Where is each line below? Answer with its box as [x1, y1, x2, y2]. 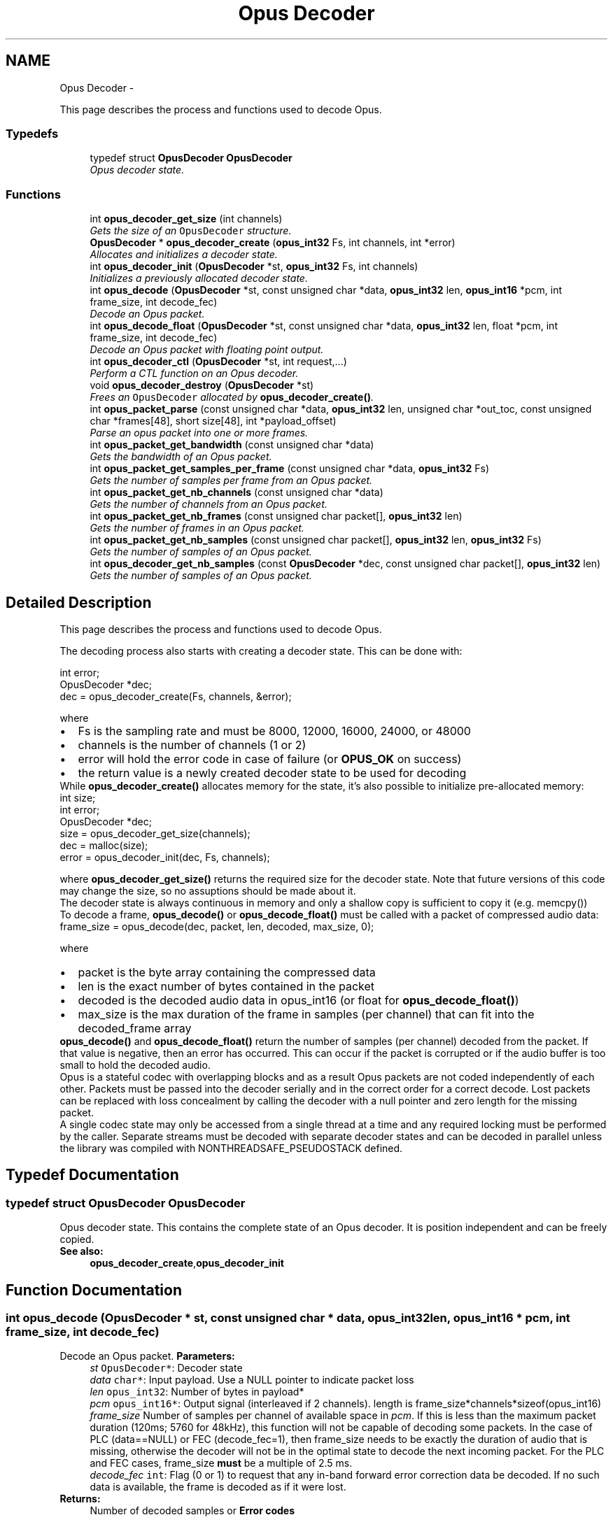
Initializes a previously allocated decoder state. [90, 272, 308, 285]
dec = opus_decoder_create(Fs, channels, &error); [59, 690, 292, 702]
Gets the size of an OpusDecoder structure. [90, 225, 292, 237]
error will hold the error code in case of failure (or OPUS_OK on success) [78, 751, 462, 766]
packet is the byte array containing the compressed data [78, 965, 376, 979]
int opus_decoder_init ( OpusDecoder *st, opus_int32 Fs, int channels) [90, 260, 418, 273]
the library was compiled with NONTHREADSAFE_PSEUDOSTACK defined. [59, 1141, 403, 1154]
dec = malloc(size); [59, 839, 148, 851]
